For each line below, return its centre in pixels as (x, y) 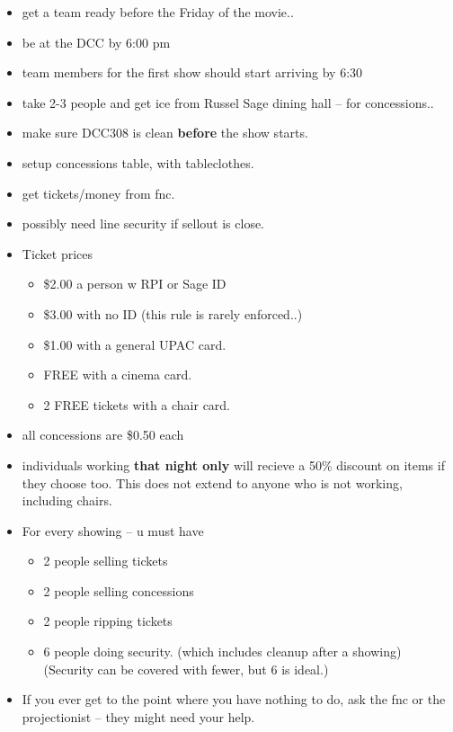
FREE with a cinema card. (118, 375)
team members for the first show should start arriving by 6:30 (192, 72)
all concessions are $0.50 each (103, 435)
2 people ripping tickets (108, 621)
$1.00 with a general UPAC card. (135, 344)
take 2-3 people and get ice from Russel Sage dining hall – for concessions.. (228, 102)
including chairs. (67, 500)
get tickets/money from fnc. (98, 193)
